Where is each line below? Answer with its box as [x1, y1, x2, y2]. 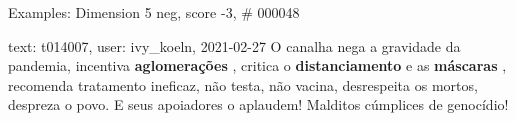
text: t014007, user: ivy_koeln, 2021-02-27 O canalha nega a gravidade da [8, 35, 461, 56]
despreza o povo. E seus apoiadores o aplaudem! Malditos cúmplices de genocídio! [8, 94, 509, 115]
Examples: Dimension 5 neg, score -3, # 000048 [8, 2, 300, 22]
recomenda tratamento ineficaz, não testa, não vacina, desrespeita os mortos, [8, 74, 478, 95]
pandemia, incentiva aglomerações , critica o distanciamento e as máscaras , [8, 55, 507, 76]
